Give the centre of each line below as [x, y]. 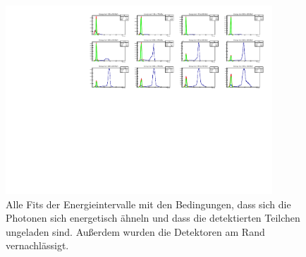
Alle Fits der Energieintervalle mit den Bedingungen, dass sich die [148, 204]
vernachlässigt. [37, 245]
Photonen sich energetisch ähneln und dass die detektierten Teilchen [153, 218]
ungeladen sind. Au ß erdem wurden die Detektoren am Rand [135, 231]
